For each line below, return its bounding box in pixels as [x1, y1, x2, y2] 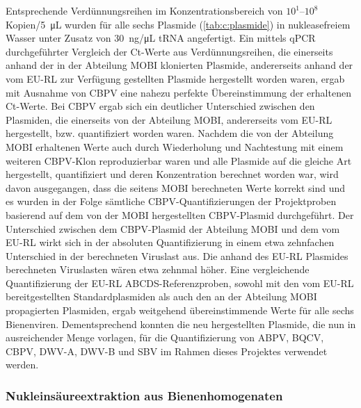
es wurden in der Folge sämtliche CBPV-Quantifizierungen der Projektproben [6, 194, 337, 209]
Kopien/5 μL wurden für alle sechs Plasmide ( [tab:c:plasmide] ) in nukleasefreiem [6, 17, 351, 31]
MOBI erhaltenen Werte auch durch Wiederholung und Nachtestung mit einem [6, 139, 344, 154]
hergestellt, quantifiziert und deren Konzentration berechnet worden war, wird [6, 167, 339, 181]
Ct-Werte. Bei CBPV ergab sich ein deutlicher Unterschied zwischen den [6, 99, 315, 113]
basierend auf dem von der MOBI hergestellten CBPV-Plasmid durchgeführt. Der [6, 207, 354, 222]
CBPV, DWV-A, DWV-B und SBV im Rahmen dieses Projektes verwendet [6, 343, 328, 358]
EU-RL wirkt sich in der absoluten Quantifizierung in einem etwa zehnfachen [6, 235, 335, 250]
